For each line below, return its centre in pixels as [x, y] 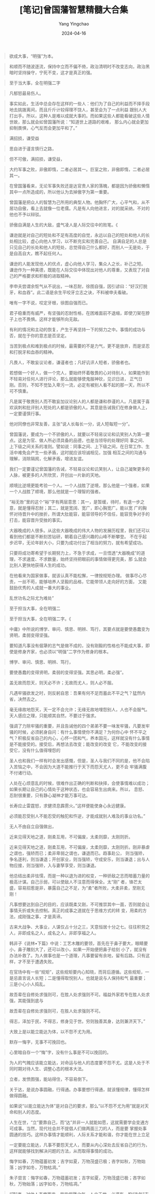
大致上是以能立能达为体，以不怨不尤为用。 [52, 1031]
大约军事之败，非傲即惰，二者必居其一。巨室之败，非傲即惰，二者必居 [79, 169]
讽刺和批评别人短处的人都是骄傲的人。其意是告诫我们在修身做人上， [82, 407]
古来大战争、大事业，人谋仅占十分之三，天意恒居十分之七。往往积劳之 [79, 927]
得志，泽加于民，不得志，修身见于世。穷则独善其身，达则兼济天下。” [77, 1021]
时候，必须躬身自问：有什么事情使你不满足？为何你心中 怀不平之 [82, 732]
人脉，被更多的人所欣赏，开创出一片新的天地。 [56, 475]
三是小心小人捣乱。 [28, 984]
